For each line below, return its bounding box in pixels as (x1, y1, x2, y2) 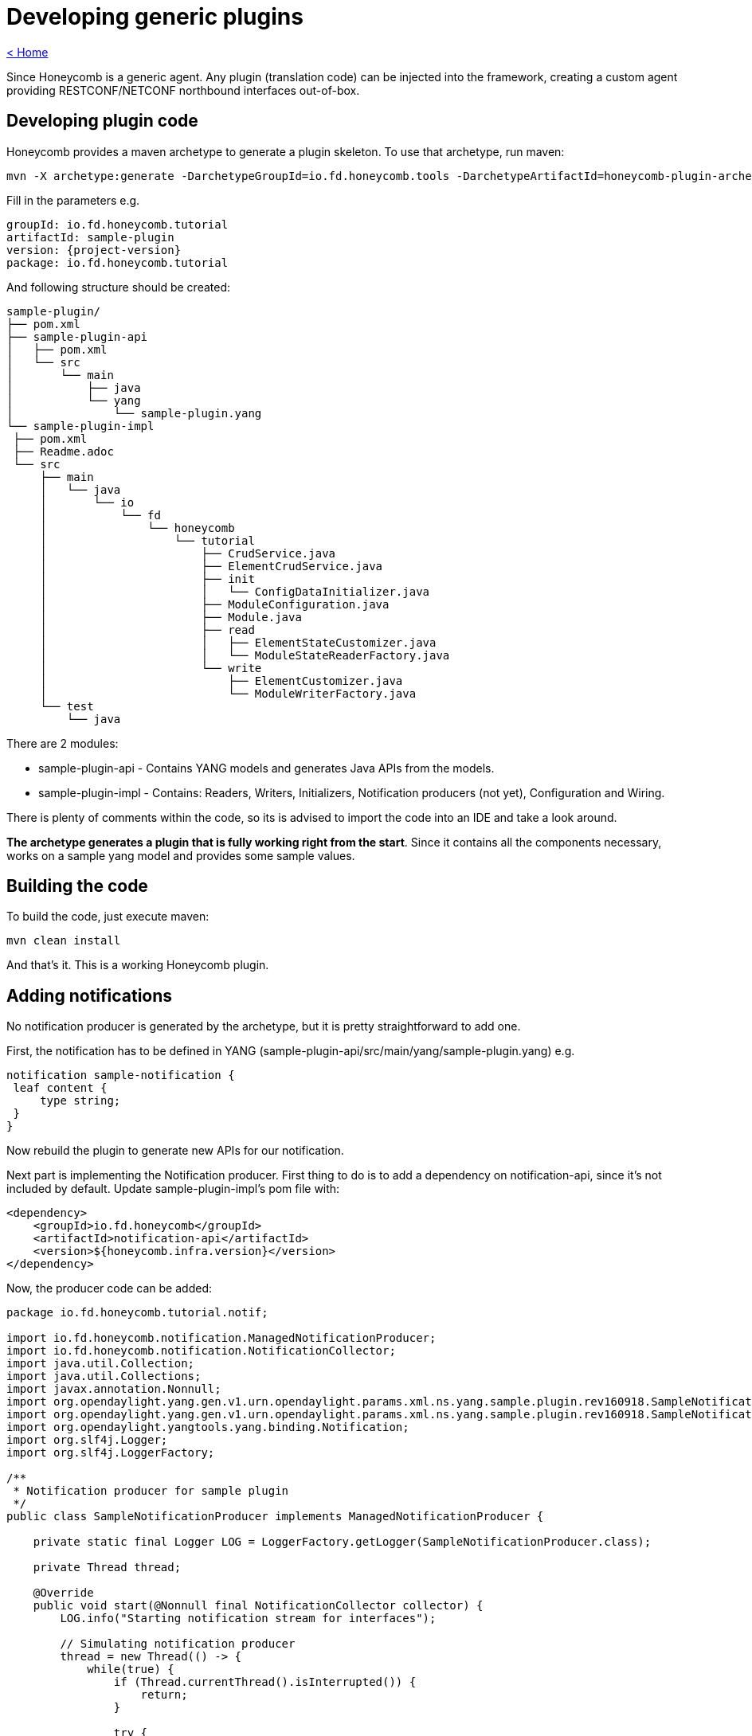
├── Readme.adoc (13, 444, 114, 458)
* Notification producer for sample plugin (13, 1484, 289, 1498)
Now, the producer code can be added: (6, 1281, 212, 1296)
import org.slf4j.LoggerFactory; (6, 1446, 215, 1460)
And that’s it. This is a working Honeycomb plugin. (6, 958, 269, 972)
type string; (40, 1094, 121, 1108)
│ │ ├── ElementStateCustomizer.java (40, 635, 437, 649)
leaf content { (13, 1081, 108, 1095)
